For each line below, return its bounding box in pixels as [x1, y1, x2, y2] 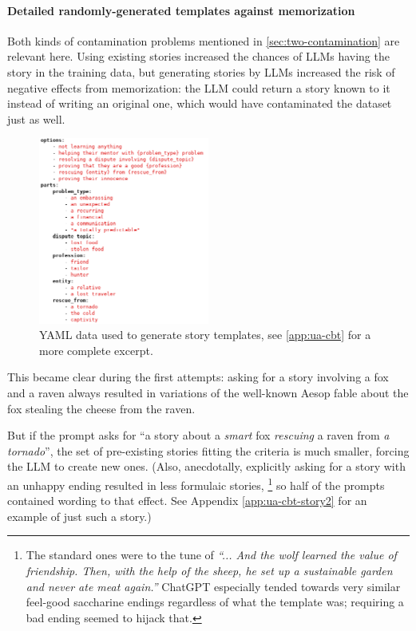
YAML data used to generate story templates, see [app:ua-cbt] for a [39, 326, 371, 343]
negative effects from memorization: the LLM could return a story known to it [7, 79, 390, 96]
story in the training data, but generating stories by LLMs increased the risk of [7, 63, 395, 80]
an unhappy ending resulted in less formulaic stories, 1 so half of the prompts [7, 474, 385, 493]
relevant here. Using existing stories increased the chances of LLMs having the [7, 48, 390, 65]
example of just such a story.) [7, 507, 152, 524]
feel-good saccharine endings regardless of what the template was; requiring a [26, 594, 404, 610]
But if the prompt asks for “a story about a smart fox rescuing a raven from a [7, 427, 390, 444]
